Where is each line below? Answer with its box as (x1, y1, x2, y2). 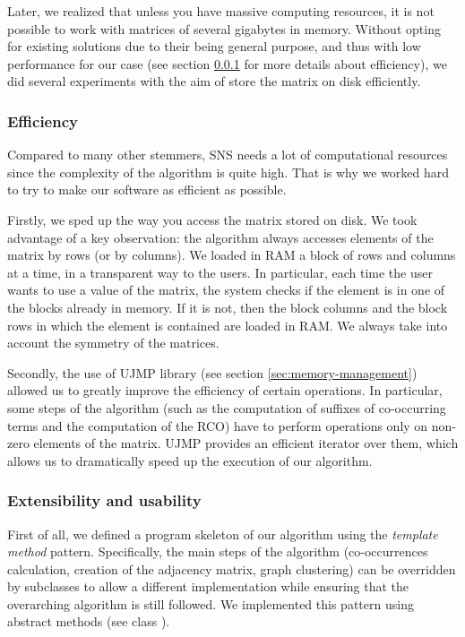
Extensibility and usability (7, 489, 202, 512)
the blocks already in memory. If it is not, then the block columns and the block (7, 297, 448, 316)
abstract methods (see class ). (7, 612, 170, 631)
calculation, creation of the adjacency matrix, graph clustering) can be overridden (7, 559, 456, 578)
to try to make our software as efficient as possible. (7, 180, 287, 199)
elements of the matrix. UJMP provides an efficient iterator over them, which (33, 434, 459, 452)
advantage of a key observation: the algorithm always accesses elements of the (7, 228, 434, 246)
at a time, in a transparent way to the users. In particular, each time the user (7, 263, 433, 281)
